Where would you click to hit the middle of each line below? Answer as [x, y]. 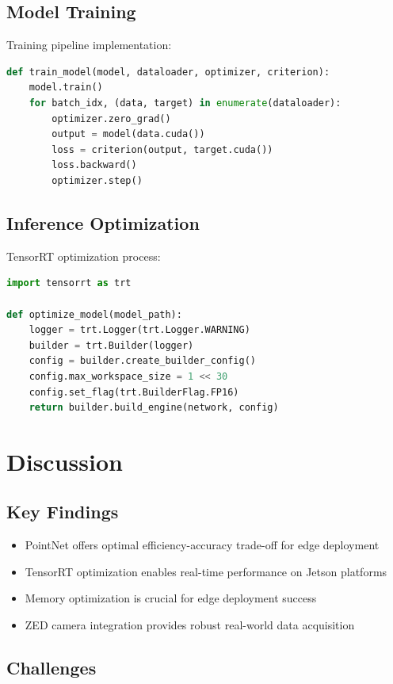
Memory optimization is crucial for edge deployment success [171, 598]
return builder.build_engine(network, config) [154, 408]
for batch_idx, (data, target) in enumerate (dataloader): [185, 103]
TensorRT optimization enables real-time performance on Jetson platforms [206, 571]
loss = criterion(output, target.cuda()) [162, 149]
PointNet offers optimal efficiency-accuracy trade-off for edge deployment [202, 545]
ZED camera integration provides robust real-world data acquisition [190, 625]
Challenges [52, 668]
